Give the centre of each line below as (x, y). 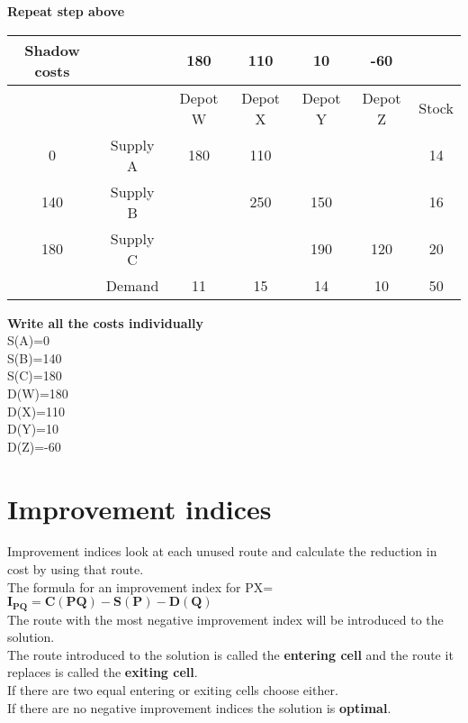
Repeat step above (66, 11)
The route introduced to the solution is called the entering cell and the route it (230, 654)
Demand (132, 285)
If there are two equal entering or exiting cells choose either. (173, 690)
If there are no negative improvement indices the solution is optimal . (199, 707)
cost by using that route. (76, 569)
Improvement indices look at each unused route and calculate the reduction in (222, 551)
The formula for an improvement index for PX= (140, 586)
